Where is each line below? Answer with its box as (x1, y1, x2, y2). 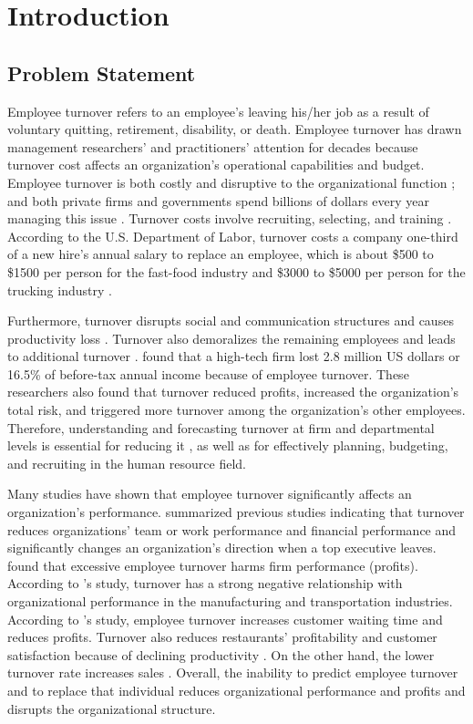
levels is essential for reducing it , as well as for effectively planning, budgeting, (7, 436, 448, 455)
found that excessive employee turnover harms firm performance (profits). (7, 555, 418, 574)
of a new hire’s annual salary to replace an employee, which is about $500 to (7, 244, 434, 264)
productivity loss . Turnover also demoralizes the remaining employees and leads (7, 328, 456, 347)
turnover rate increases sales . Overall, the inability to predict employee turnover (7, 663, 458, 682)
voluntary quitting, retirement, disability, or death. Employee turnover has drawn (7, 119, 462, 139)
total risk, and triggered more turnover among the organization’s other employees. (7, 400, 466, 419)
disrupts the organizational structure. (7, 698, 216, 718)
